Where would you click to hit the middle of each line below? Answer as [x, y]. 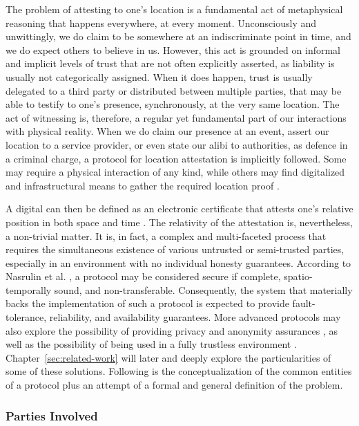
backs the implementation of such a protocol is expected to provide [147, 303]
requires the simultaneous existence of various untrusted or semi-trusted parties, [175, 249]
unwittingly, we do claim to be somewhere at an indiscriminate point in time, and [178, 36]
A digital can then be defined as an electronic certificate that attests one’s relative [179, 209]
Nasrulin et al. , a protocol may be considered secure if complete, [143, 276]
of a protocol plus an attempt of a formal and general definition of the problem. [174, 385]
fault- [304, 303]
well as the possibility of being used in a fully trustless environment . [151, 344]
